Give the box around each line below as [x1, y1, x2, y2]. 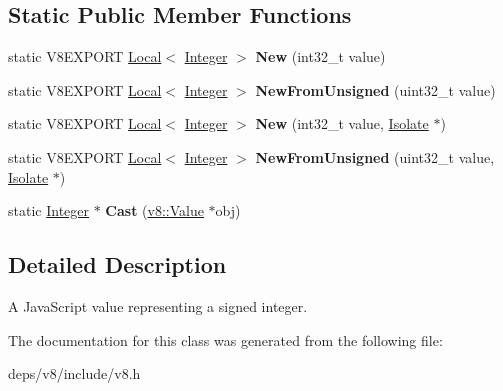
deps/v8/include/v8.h [8, 363, 141, 384]
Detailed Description [8, 249, 227, 280]
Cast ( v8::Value [105, 200, 204, 221]
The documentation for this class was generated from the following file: [8, 329, 443, 350]
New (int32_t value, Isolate [255, 113, 429, 134]
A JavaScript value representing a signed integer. [8, 295, 308, 316]
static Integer [8, 200, 89, 221]
